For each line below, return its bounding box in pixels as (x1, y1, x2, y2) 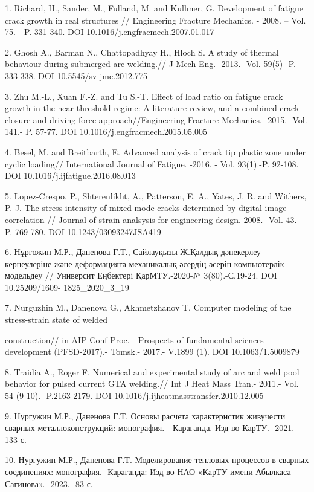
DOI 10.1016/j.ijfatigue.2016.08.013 (5, 169, 136, 182)
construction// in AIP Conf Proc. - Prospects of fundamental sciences (5, 333, 264, 346)
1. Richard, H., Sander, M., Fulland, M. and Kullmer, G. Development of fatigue (5, 2, 303, 14)
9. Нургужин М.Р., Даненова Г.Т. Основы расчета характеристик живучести (5, 409, 286, 422)
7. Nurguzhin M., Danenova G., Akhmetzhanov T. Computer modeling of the (5, 301, 292, 314)
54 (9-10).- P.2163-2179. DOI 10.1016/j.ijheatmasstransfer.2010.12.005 (5, 389, 264, 402)
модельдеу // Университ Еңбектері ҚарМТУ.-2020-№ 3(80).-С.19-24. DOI (5, 269, 277, 282)
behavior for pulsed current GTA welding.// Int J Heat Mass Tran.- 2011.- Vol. (5, 377, 299, 390)
